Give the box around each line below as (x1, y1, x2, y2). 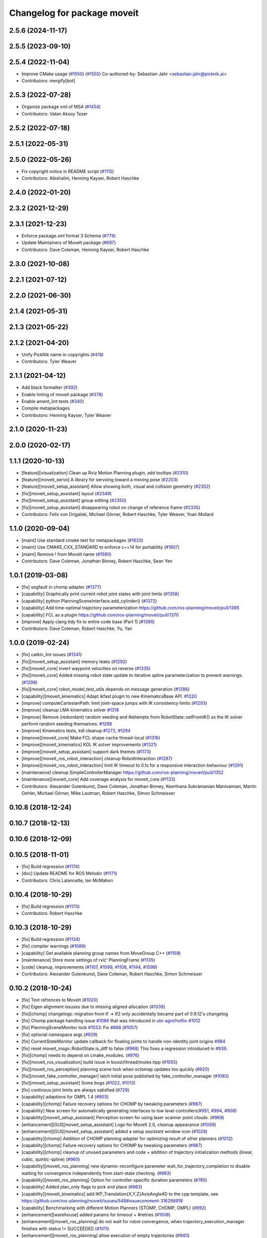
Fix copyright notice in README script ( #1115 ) (21, 168, 114, 174)
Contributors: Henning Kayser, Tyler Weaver (21, 412, 111, 418)
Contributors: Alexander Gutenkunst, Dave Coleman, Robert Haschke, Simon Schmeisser (21, 971, 203, 977)
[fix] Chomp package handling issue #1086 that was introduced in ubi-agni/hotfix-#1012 (21, 1018, 201, 1024)
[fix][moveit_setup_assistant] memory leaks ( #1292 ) (21, 659, 127, 665)
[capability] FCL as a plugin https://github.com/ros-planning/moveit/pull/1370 (21, 612, 179, 618)
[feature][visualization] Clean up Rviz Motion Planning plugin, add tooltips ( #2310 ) (21, 469, 189, 475)
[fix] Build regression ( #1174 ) (21, 863, 80, 869)
